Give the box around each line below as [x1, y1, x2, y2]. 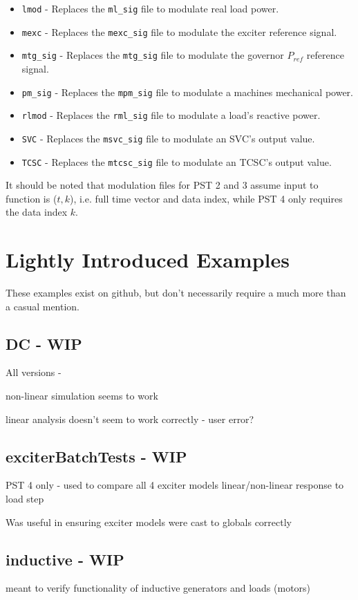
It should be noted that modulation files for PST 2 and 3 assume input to [6, 178, 319, 192]
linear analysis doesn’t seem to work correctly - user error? [6, 411, 254, 426]
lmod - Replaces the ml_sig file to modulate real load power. [21, 1, 279, 15]
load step [6, 491, 44, 506]
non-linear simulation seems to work [6, 388, 158, 403]
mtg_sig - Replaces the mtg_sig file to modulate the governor [21, 48, 284, 62]
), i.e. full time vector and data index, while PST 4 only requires [69, 191, 343, 205]
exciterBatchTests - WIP [6, 445, 187, 467]
